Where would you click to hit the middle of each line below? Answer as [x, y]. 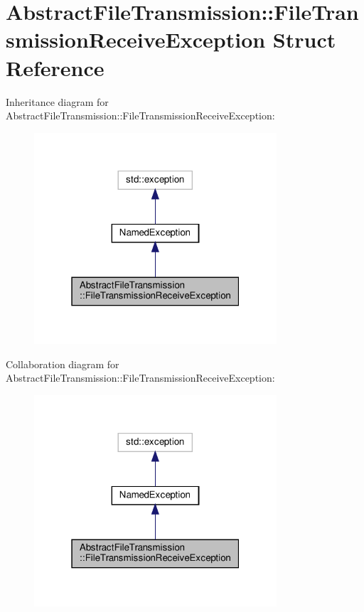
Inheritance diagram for [57, 101]
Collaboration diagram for [63, 364]
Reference [55, 67]
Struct [304, 39]
